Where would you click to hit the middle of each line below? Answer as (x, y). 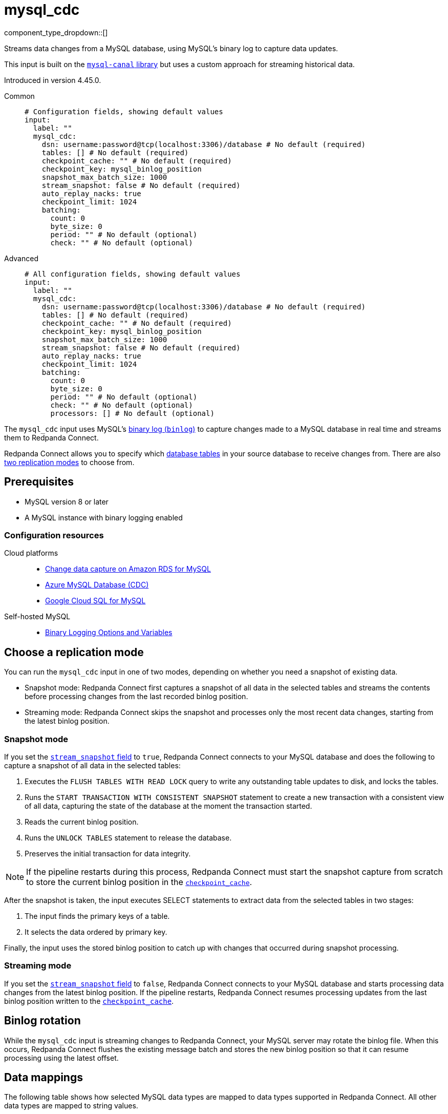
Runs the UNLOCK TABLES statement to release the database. (128, 837)
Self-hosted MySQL (37, 617)
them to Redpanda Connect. (51, 437)
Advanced (21, 258)
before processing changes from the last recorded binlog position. (136, 697)
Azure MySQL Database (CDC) (97, 585)
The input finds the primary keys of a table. (97, 916)
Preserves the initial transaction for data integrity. (108, 853)
